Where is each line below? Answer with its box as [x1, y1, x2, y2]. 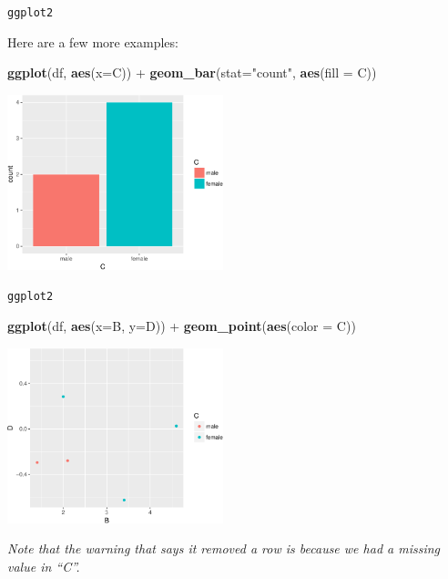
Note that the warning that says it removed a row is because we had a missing [7, 539, 441, 558]
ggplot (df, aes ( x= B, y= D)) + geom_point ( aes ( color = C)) [7, 316, 356, 336]
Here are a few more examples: [7, 32, 178, 51]
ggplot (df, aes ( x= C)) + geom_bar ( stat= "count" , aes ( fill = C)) [7, 63, 377, 82]
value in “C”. [7, 556, 80, 575]
